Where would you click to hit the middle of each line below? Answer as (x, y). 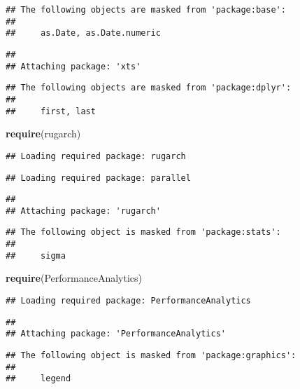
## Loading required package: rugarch (96, 156)
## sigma (36, 255)
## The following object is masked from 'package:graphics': (151, 355)
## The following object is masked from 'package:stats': (143, 232)
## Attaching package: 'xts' (73, 66)
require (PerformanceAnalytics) (74, 278)
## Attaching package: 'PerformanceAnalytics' (116, 334)
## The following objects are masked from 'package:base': (146, 10)
